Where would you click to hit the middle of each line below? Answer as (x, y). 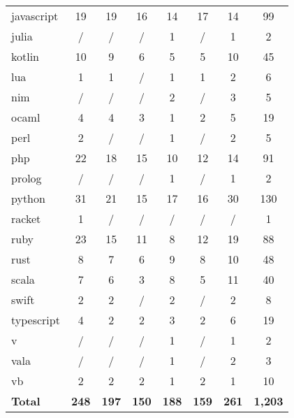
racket (26, 218)
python (28, 198)
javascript (35, 16)
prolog (27, 178)
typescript (36, 320)
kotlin (25, 56)
